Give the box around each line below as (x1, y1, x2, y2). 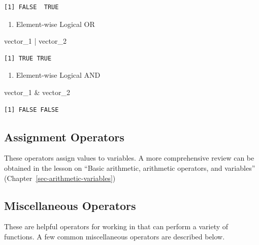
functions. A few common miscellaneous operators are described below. (4, 231, 225, 241)
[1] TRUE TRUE (4, 54, 52, 62)
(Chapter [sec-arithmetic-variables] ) (4, 172, 116, 183)
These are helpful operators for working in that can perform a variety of (4, 221, 229, 232)
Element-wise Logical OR (16, 18, 95, 29)
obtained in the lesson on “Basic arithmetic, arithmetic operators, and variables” (4, 162, 255, 173)
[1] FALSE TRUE (4, 4, 59, 11)
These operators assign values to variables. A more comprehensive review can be (4, 152, 254, 163)
